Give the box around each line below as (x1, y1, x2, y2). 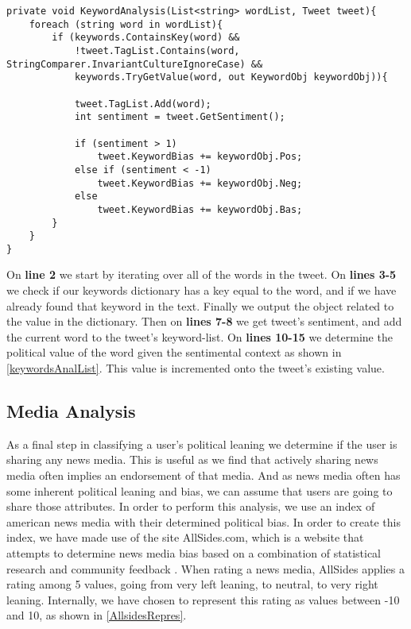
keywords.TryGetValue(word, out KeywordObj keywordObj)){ (74, 71, 388, 83)
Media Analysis (6, 399, 136, 423)
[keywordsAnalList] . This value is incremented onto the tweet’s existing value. (6, 360, 385, 376)
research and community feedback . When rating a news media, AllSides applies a (6, 560, 405, 577)
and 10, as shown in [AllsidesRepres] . (6, 607, 187, 623)
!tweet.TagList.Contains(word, (74, 44, 240, 56)
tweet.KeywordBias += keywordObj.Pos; (97, 151, 303, 163)
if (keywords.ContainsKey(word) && (52, 32, 240, 44)
